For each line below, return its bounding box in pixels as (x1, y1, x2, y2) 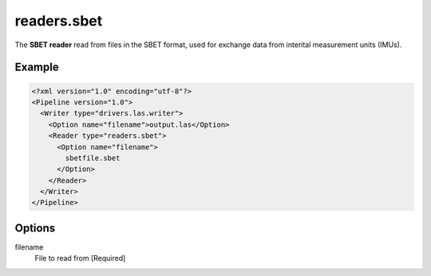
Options (14, 221, 56, 235)
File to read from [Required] (34, 254, 126, 263)
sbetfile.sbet (65, 153, 121, 163)
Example (14, 61, 59, 74)
